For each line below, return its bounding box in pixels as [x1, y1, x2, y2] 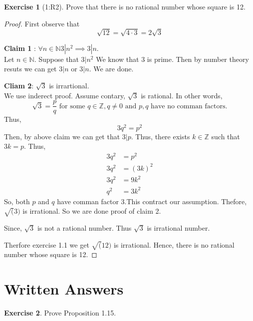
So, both [4, 196, 30, 206]
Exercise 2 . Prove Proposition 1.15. [4, 308, 116, 318]
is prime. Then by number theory [147, 53, 249, 64]
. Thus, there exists [131, 131, 190, 141]
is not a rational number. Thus [37, 223, 132, 233]
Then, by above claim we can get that [4, 131, 120, 141]
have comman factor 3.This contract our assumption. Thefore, [57, 196, 247, 206]
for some [59, 102, 85, 110]
